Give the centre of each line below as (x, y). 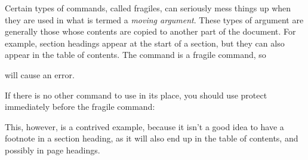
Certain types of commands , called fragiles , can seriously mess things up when (148, 8)
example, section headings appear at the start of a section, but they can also (145, 43)
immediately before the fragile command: (80, 107)
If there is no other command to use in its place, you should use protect (136, 95)
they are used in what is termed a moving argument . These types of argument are (154, 19)
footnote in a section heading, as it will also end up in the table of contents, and (152, 138)
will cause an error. (40, 74)
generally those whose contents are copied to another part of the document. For (150, 31)
